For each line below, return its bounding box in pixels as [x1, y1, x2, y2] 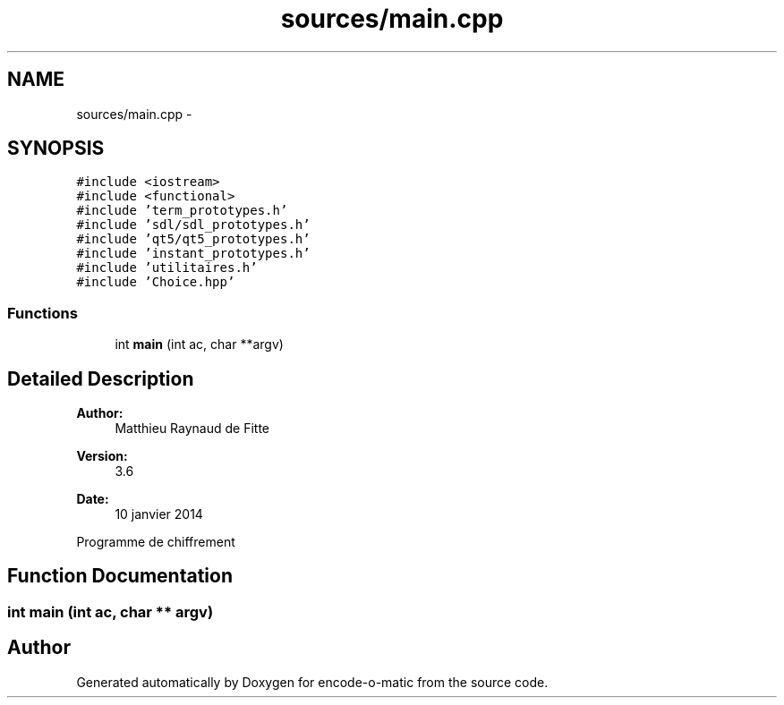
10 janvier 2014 [115, 506, 203, 522]
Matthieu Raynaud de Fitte [115, 420, 270, 437]
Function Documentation [7, 565, 233, 588]
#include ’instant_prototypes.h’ [76, 246, 311, 261]
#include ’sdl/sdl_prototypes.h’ [76, 217, 311, 233]
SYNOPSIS [7, 137, 105, 160]
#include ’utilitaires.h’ [76, 260, 258, 276]
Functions [7, 303, 78, 322]
